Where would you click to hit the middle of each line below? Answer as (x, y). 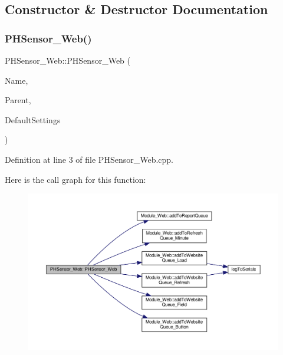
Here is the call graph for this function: (75, 179)
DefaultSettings (33, 119)
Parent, (18, 100)
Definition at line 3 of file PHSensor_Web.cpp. (89, 159)
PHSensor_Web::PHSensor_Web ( (68, 60)
